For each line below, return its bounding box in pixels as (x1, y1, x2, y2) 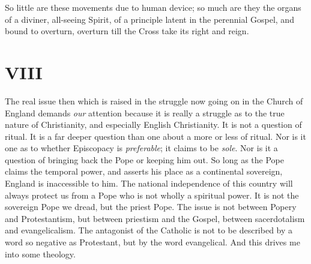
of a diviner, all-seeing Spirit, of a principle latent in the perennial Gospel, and (5, 13, 294, 25)
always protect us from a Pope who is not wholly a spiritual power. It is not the (5, 188, 299, 201)
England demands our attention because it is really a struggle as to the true (5, 106, 285, 119)
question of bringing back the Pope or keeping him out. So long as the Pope (5, 153, 284, 166)
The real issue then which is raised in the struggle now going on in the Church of (5, 94, 303, 107)
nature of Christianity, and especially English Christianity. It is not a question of (5, 118, 302, 131)
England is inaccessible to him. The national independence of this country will (5, 177, 293, 190)
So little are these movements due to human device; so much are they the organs (5, 1, 301, 13)
